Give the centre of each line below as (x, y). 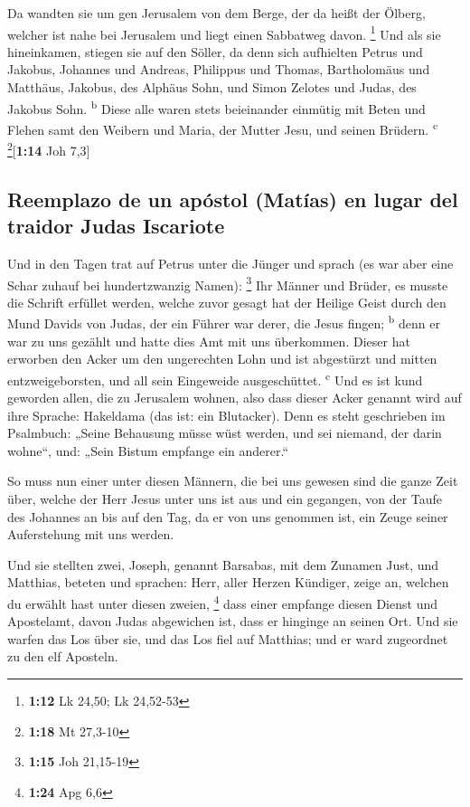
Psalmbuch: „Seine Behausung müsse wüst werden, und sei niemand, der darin (225, 433)
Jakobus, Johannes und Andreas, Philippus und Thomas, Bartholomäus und (219, 69)
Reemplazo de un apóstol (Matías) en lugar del (233, 199)
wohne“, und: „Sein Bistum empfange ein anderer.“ (148, 450)
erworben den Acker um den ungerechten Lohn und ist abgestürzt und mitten (222, 359)
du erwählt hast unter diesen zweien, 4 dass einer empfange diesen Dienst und (222, 602)
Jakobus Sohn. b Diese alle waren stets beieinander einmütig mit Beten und (216, 107)
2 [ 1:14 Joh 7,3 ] (49, 149)
